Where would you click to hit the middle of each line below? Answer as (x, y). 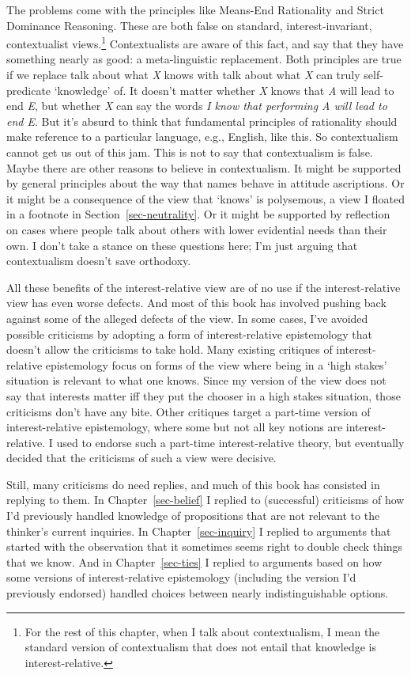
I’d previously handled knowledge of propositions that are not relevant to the (193, 516)
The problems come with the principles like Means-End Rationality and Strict (195, 9)
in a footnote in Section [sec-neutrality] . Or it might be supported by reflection (198, 214)
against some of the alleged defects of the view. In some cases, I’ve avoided (187, 318)
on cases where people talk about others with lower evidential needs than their (197, 229)
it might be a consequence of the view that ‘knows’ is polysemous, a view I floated (205, 198)
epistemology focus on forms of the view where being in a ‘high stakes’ (216, 364)
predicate (29, 90)
